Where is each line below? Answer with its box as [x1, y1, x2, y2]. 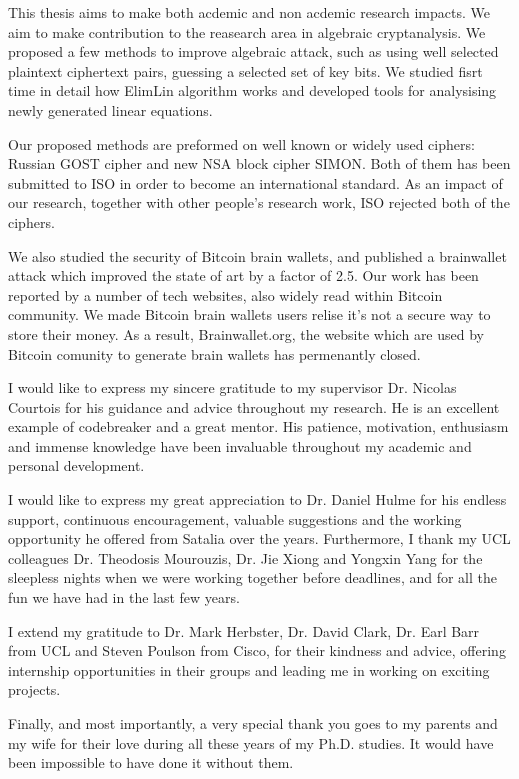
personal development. [8, 455, 145, 476]
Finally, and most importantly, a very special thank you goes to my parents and [8, 713, 498, 733]
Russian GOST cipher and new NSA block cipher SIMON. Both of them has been [8, 153, 511, 174]
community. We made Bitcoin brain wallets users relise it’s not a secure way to [8, 304, 491, 325]
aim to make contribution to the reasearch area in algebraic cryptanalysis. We [8, 21, 486, 42]
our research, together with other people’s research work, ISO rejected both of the [8, 192, 510, 213]
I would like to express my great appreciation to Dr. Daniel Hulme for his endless [8, 489, 507, 510]
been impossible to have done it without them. [8, 752, 294, 773]
